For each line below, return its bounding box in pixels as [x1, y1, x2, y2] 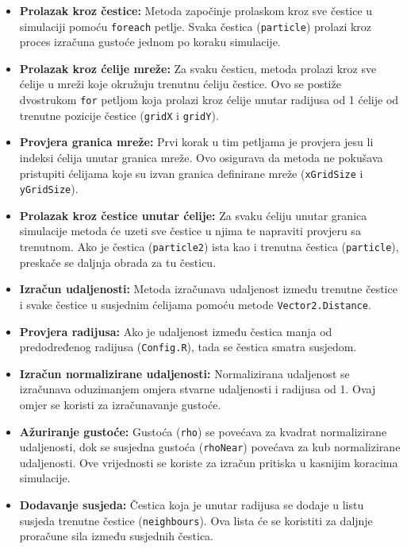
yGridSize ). [19, 180, 79, 197]
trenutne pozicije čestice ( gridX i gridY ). [19, 106, 219, 123]
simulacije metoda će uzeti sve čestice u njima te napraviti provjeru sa [19, 222, 361, 239]
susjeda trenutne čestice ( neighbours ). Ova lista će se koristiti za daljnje [19, 512, 373, 528]
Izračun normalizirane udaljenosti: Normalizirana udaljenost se [19, 365, 350, 381]
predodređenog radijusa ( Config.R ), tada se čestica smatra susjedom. [19, 338, 357, 355]
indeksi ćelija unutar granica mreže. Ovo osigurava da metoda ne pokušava [19, 149, 383, 165]
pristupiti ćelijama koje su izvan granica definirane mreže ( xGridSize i [19, 164, 363, 181]
